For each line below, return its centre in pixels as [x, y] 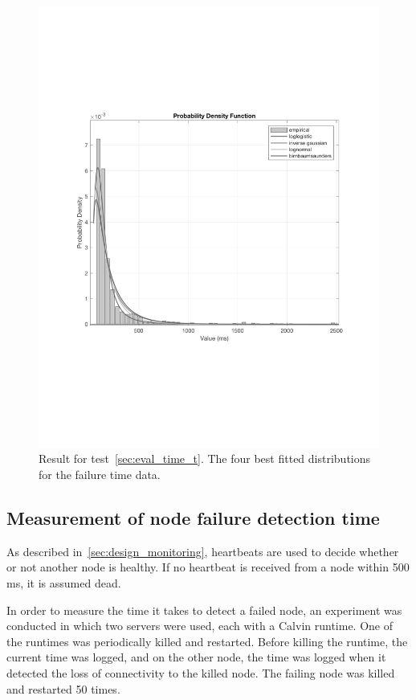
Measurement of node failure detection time [193, 518]
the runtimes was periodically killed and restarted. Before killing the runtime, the [207, 641]
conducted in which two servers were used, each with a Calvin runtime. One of [200, 626]
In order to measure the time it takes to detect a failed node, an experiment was [204, 610]
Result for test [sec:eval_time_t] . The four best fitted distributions [205, 458]
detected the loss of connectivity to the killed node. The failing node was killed [201, 673]
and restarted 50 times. [63, 688]
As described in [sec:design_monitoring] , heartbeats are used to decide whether [203, 551]
